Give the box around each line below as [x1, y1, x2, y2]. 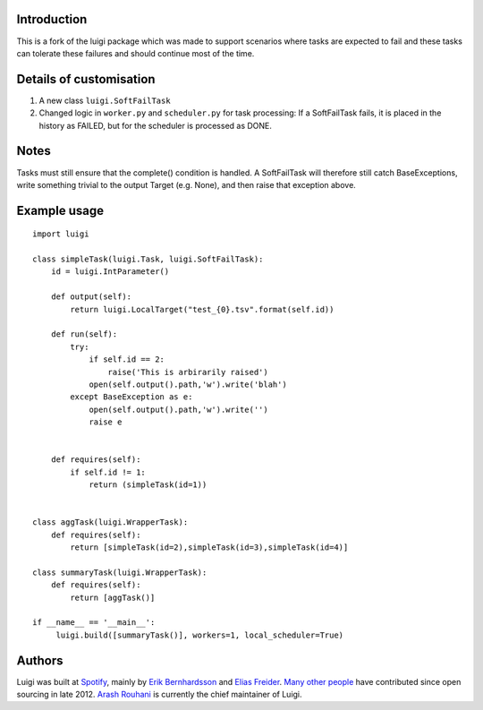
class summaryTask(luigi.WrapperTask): [32, 567, 208, 577]
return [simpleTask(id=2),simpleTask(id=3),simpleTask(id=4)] [70, 543, 349, 552]
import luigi [32, 229, 89, 239]
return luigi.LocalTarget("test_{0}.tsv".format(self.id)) [70, 304, 335, 314]
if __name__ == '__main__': [32, 618, 156, 628]
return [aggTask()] [70, 592, 156, 603]
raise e [89, 417, 123, 427]
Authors [16, 653, 64, 668]
